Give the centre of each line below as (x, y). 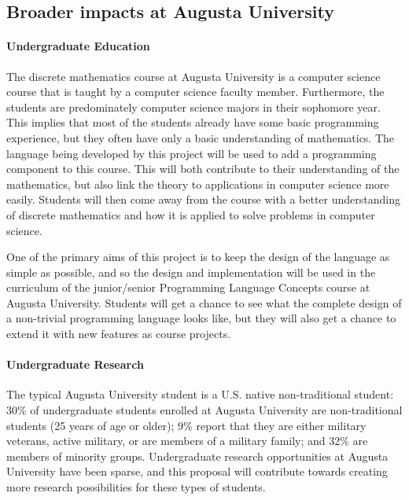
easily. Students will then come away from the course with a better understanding (203, 199)
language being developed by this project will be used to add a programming (192, 153)
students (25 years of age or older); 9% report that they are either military (186, 425)
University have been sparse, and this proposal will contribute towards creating (197, 471)
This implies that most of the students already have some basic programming (193, 122)
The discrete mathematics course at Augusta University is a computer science (193, 76)
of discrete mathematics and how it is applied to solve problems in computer (191, 214)
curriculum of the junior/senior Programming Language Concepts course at (188, 287)
